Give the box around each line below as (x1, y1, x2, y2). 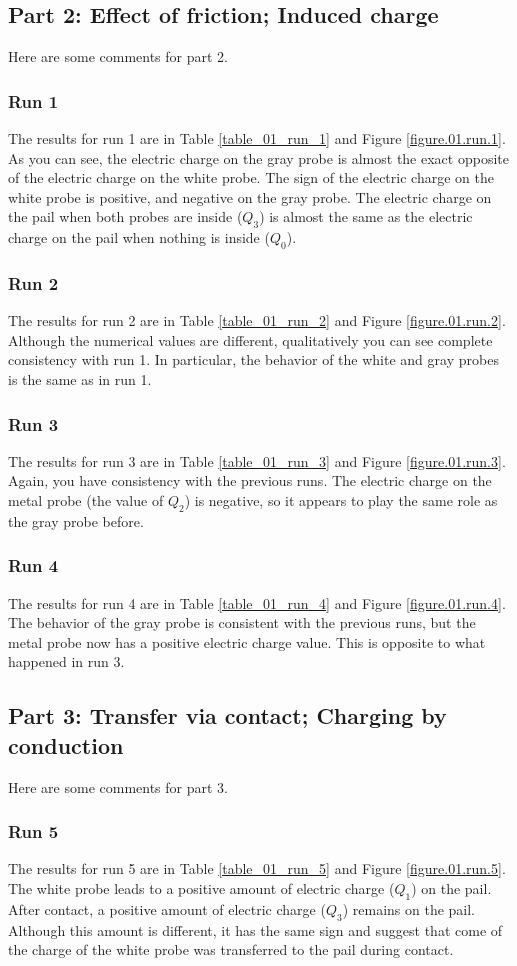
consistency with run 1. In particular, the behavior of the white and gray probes (8, 349, 499, 370)
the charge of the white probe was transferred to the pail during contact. (8, 939, 454, 960)
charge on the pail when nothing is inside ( (8, 227, 270, 248)
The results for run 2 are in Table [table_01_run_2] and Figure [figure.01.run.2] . (8, 310, 506, 331)
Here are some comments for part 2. (8, 46, 228, 67)
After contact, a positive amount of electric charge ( (8, 898, 326, 919)
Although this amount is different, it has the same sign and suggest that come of (8, 919, 503, 940)
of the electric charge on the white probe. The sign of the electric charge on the (8, 167, 494, 188)
